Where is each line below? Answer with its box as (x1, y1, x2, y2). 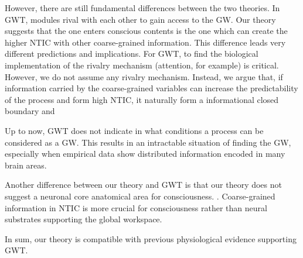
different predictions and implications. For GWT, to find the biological (5, 47, 258, 60)
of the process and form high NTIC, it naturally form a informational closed (5, 93, 279, 105)
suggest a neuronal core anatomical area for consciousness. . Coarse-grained (5, 190, 275, 202)
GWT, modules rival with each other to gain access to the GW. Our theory (5, 13, 276, 25)
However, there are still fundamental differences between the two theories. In (5, 2, 280, 13)
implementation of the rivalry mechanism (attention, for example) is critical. (5, 59, 279, 71)
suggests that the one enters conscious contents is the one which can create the (5, 25, 288, 37)
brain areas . (5, 159, 47, 171)
